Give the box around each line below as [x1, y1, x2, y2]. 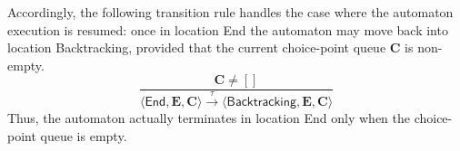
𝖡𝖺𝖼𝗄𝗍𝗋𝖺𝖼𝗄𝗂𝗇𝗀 [226, 96, 296, 109]
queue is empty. [40, 126, 127, 145]
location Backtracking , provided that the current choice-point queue [7, 38, 386, 57]
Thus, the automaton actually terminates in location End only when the [7, 109, 410, 127]
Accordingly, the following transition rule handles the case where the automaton [7, 3, 454, 21]
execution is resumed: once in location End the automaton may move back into [7, 20, 448, 39]
